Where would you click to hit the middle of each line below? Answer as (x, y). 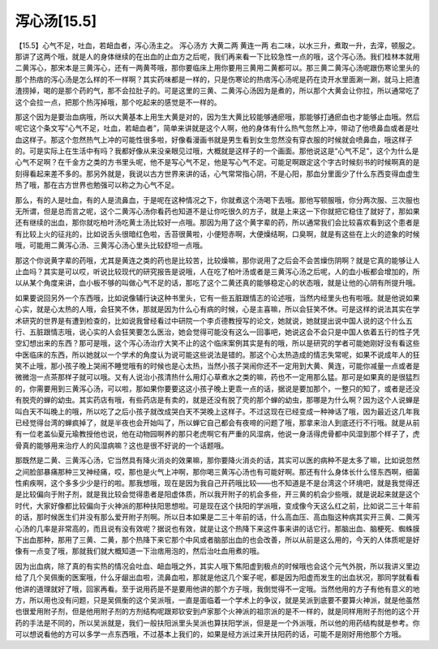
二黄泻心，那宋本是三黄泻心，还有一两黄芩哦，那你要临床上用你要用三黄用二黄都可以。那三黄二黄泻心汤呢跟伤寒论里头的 (217, 68)
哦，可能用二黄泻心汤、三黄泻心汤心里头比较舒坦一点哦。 (111, 245)
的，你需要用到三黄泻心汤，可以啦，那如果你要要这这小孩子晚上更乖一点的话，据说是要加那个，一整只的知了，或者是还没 (217, 389)
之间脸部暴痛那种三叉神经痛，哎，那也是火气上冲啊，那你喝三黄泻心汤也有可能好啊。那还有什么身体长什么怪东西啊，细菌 (217, 471)
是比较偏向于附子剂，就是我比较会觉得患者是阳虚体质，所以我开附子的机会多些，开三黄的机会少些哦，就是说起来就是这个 (217, 494)
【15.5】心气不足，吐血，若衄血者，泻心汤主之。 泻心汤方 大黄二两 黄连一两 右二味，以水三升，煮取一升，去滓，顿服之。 (217, 45)
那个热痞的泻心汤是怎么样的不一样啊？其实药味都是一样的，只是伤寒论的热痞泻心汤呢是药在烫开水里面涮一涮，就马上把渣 (217, 79)
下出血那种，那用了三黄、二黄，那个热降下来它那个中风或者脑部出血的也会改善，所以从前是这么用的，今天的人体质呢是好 (217, 539)
